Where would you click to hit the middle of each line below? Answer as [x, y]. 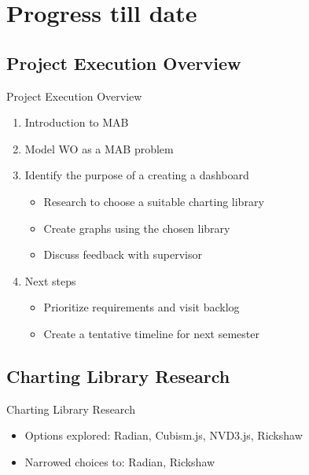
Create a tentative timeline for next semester [151, 333]
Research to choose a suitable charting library [154, 201]
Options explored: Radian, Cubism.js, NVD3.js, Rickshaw [164, 435]
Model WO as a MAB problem [99, 148]
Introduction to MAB [77, 122]
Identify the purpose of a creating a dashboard [137, 175]
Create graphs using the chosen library [137, 228]
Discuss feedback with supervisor [123, 254]
